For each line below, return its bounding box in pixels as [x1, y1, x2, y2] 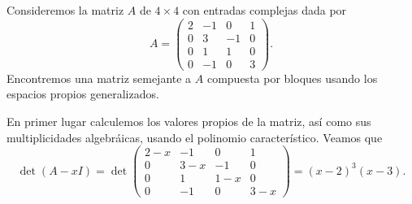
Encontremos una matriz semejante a [7, 69, 192, 86]
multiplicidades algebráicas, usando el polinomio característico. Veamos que [7, 128, 383, 145]
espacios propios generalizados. [7, 85, 159, 102]
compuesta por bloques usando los [206, 69, 378, 86]
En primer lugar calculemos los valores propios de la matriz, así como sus [7, 112, 371, 129]
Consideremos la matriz [7, 2, 124, 18]
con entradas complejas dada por [182, 2, 347, 18]
